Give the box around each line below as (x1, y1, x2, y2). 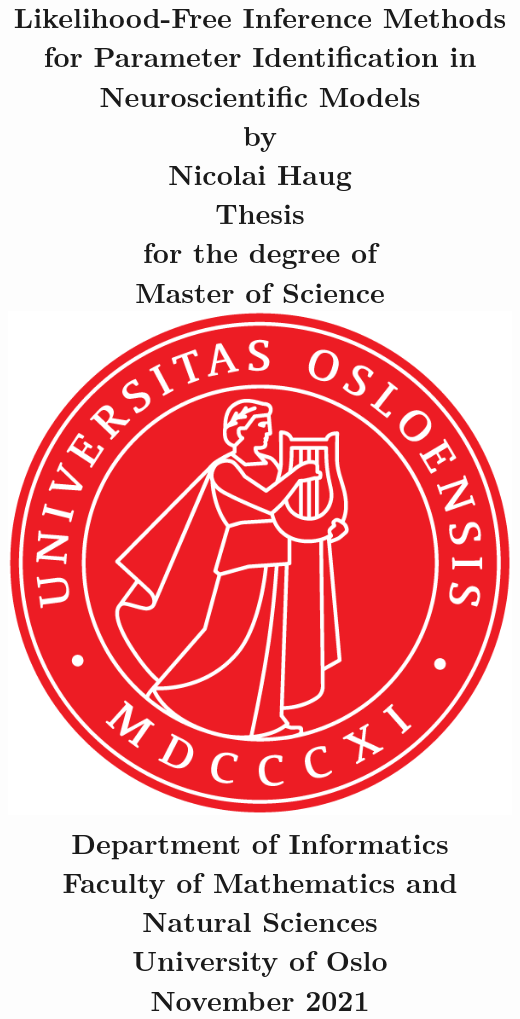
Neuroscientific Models (99, 74, 421, 115)
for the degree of (143, 231, 377, 272)
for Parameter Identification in (43, 35, 477, 76)
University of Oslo (132, 939, 388, 980)
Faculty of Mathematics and (62, 861, 458, 902)
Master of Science (135, 270, 385, 311)
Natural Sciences (142, 900, 378, 941)
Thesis (215, 192, 305, 233)
